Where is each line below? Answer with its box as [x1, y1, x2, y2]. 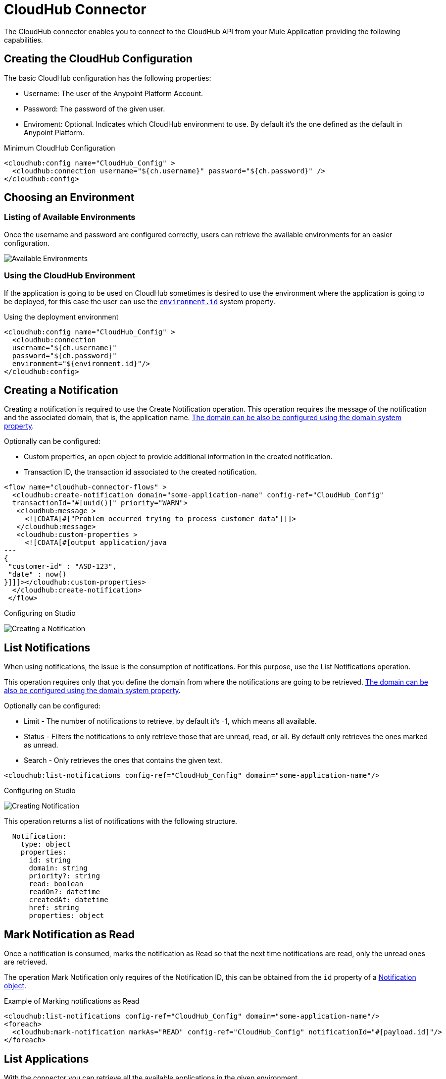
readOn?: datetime [29, 888, 100, 896]
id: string [29, 856, 71, 864]
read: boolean [29, 880, 84, 888]
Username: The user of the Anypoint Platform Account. [24, 89, 203, 98]
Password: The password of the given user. [24, 104, 165, 113]
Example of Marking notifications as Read [4, 997, 140, 1006]
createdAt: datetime [29, 896, 108, 904]
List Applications [4, 1052, 89, 1065]
